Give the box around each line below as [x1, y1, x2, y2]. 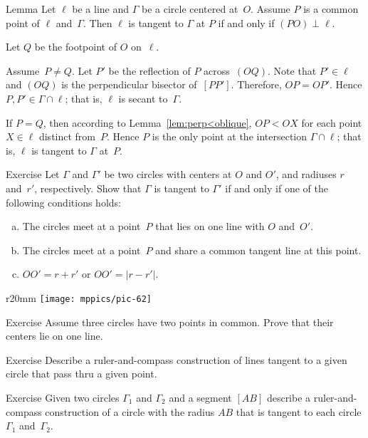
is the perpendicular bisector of [61, 77, 197, 92]
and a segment [169, 390, 232, 405]
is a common [303, 1, 359, 16]
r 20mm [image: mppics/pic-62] [6, 290, 152, 305]
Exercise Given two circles [6, 390, 120, 405]
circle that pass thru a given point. [6, 366, 157, 381]
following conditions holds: [6, 194, 121, 209]
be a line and [72, 1, 130, 16]
